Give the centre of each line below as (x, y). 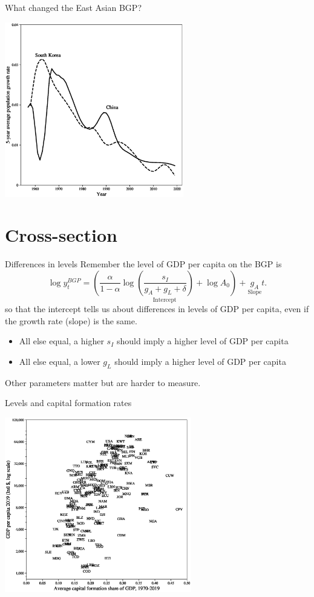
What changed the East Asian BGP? (74, 7)
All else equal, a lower (60, 361)
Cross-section (61, 235)
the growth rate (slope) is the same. (71, 320)
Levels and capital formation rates (68, 403)
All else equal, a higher (61, 341)
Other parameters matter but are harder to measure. (103, 382)
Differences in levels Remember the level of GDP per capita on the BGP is (143, 264)
